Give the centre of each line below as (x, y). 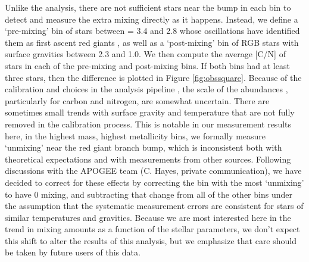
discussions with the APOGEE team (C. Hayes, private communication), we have (153, 171)
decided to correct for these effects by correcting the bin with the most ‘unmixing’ (154, 182)
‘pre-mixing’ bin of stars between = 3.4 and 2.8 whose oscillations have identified (152, 31)
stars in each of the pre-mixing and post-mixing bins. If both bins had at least (147, 65)
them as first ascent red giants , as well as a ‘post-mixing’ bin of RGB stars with (152, 42)
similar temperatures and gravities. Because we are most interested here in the (148, 217)
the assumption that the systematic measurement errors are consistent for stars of (154, 206)
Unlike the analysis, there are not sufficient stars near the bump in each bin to (148, 7)
